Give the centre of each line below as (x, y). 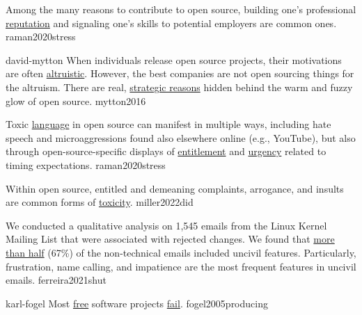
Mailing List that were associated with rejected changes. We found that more (170, 239)
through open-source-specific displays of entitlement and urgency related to (166, 151)
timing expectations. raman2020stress (86, 164)
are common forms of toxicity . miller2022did (100, 202)
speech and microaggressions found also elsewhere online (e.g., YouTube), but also (181, 137)
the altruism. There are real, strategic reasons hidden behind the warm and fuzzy (179, 87)
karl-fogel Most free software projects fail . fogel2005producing (137, 303)
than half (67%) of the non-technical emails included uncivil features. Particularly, (181, 252)
